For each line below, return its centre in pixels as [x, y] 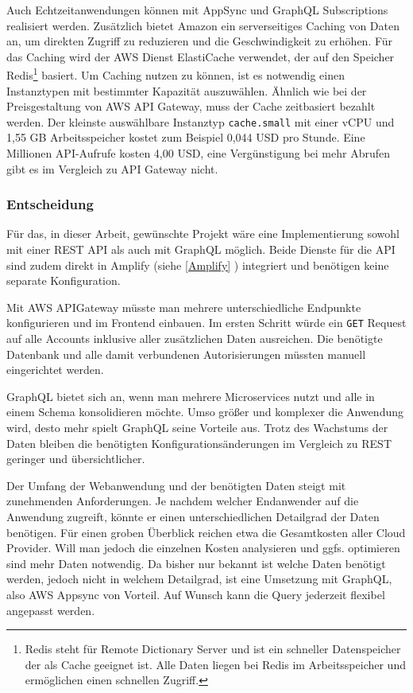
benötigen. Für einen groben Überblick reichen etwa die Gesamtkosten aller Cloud [206, 532]
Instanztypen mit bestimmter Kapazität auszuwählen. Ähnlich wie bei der [187, 90]
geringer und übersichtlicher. [76, 459]
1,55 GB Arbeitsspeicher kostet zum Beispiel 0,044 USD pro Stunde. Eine [186, 137]
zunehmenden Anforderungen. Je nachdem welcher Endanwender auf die [183, 501]
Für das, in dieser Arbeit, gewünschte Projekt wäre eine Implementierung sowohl [203, 234]
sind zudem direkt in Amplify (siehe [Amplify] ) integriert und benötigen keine [198, 265]
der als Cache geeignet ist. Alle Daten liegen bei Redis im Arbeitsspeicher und [215, 664]
